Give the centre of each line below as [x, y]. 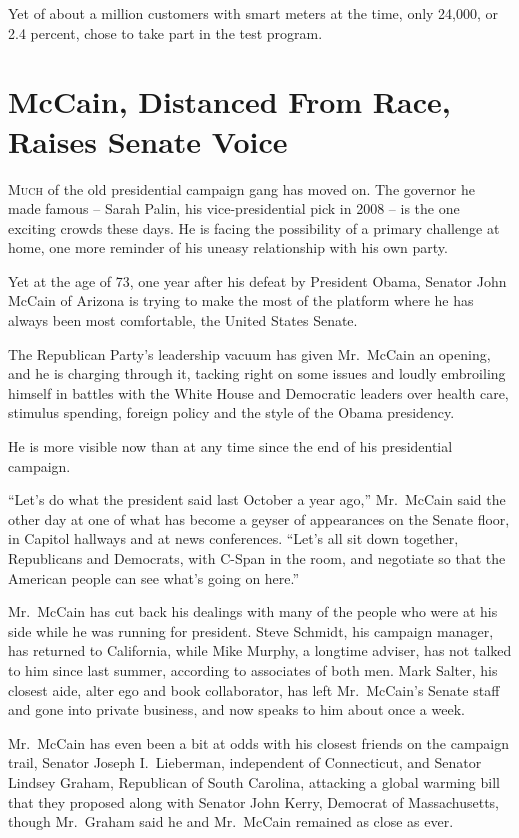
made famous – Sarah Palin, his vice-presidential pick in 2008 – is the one [234, 208]
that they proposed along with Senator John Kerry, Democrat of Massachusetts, [253, 801]
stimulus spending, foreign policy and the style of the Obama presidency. [231, 412]
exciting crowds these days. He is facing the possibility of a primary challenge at [254, 227]
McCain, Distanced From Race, [229, 101]
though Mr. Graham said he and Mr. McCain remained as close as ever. [231, 821]
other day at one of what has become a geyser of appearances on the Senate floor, [259, 518]
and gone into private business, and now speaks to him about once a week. [236, 709]
